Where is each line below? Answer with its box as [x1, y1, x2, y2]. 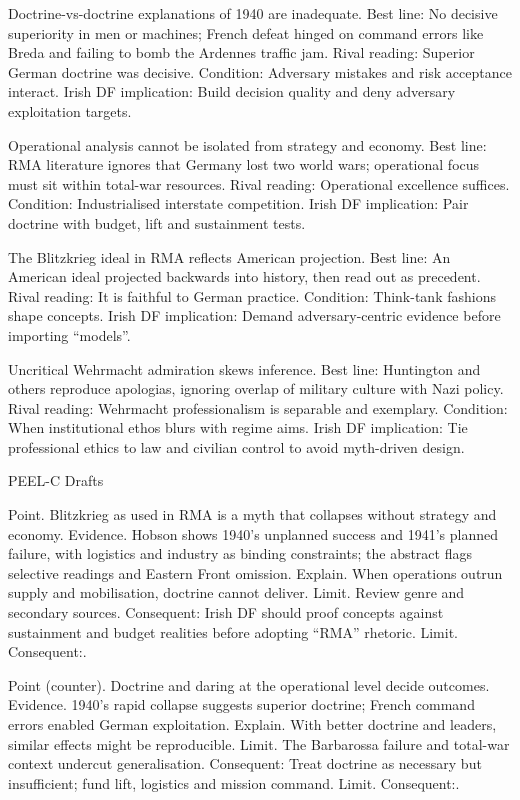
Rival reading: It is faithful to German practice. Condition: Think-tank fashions [8, 285, 496, 306]
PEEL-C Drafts [8, 470, 104, 491]
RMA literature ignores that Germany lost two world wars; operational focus [8, 154, 480, 175]
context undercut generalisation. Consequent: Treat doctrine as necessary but [8, 753, 482, 774]
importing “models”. [8, 324, 131, 345]
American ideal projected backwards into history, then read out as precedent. [8, 266, 481, 287]
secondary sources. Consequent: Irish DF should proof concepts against [8, 602, 444, 623]
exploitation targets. [8, 100, 132, 121]
